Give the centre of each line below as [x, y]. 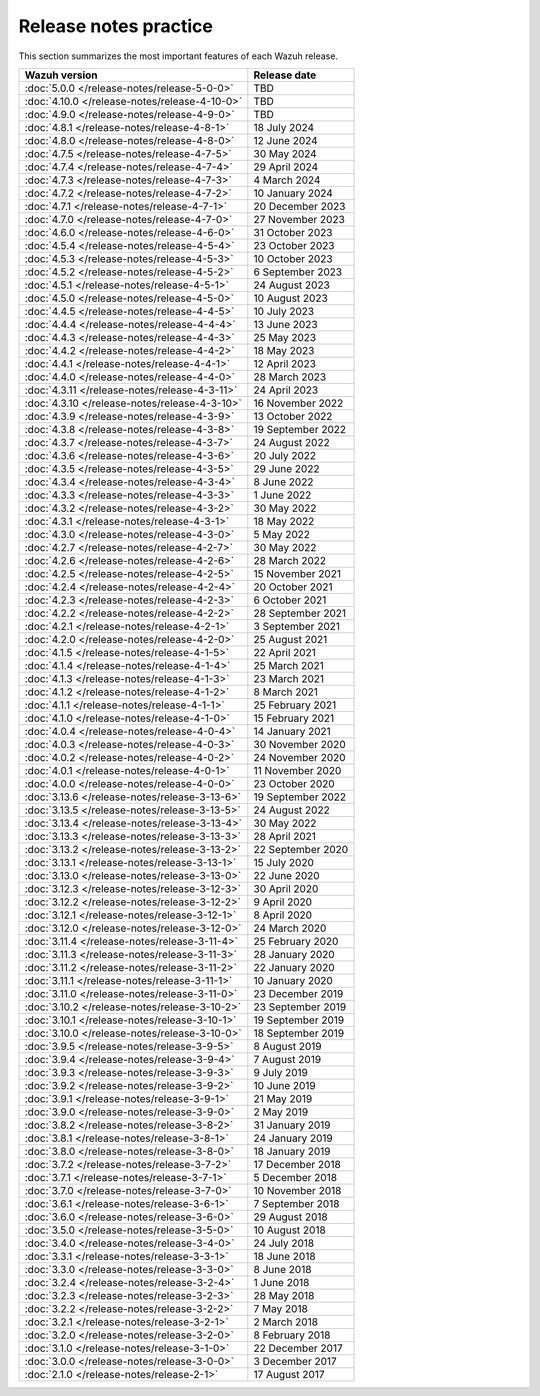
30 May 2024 [285, 153]
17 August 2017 [289, 1374]
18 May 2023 [284, 350]
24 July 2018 [284, 1243]
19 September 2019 [299, 1020]
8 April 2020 [283, 915]
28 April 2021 [285, 836]
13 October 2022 [293, 416]
